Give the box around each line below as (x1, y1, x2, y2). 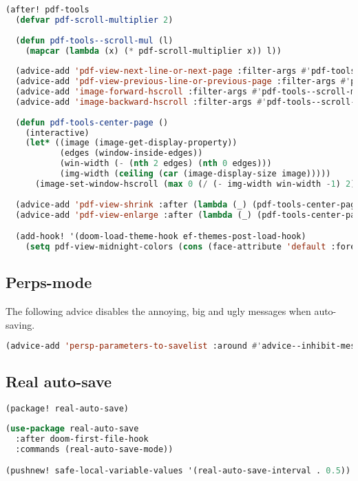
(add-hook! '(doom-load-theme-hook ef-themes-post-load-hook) (15, 232, 306, 242)
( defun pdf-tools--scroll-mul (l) (15, 35, 173, 45)
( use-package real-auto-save (6, 424, 139, 434)
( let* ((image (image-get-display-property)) (25, 138, 238, 148)
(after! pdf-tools (6, 5, 89, 14)
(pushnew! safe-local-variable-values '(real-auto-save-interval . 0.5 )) (6, 466, 351, 476)
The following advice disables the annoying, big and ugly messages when (6, 303, 311, 318)
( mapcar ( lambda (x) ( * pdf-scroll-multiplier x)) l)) (25, 45, 282, 56)
